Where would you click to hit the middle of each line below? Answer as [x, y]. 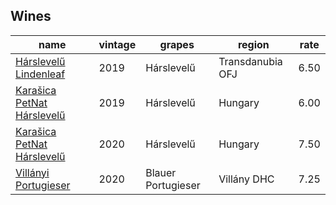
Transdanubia [250, 61]
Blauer [161, 172]
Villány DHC [246, 179]
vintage [117, 44]
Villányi [32, 172]
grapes [177, 44]
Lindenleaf [40, 74]
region [253, 44]
